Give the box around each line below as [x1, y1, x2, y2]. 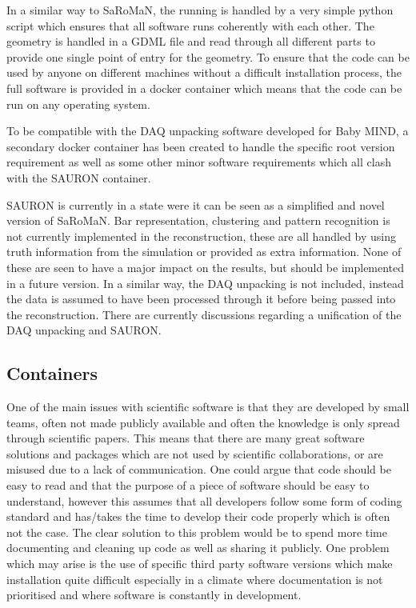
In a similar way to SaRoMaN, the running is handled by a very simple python [6, 2, 394, 18]
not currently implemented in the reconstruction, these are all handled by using [6, 227, 396, 244]
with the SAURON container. [6, 169, 151, 186]
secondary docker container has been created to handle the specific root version [6, 138, 395, 154]
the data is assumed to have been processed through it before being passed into [6, 290, 396, 307]
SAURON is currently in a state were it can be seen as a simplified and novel [6, 196, 385, 213]
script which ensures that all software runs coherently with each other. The [6, 17, 374, 34]
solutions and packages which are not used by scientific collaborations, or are [6, 445, 383, 462]
